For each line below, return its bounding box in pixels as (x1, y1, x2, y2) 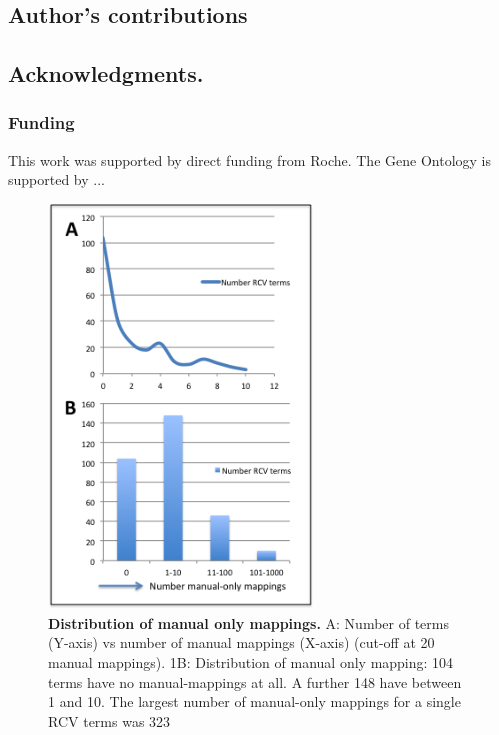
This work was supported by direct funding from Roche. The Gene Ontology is (8, 149, 491, 170)
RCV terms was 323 (48, 710, 171, 731)
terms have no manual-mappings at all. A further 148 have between (48, 671, 462, 692)
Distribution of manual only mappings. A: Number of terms (48, 612, 449, 633)
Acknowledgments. (8, 58, 204, 89)
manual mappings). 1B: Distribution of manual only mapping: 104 (48, 651, 454, 672)
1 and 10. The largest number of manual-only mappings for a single (48, 691, 461, 712)
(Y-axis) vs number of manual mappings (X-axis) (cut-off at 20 (48, 632, 435, 653)
